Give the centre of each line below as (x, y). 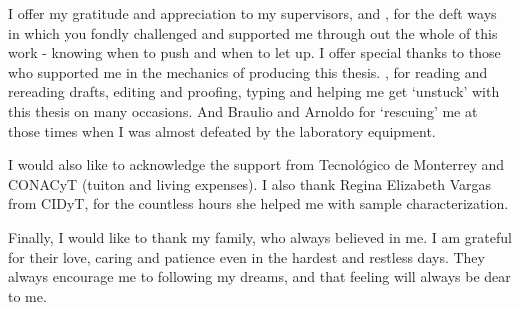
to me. (27, 295)
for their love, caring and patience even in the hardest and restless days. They (246, 256)
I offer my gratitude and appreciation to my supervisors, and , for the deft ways (252, 13)
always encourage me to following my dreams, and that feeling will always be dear (259, 276)
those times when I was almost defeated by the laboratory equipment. (222, 130)
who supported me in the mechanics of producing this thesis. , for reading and (248, 71)
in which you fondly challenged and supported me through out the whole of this (253, 32)
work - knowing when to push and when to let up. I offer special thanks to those (254, 52)
